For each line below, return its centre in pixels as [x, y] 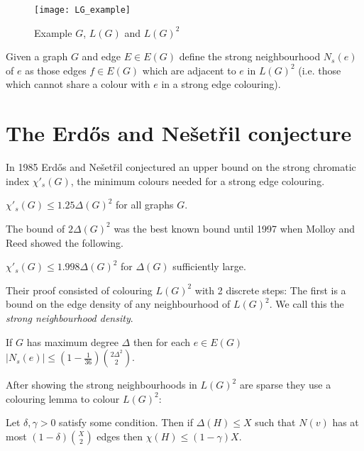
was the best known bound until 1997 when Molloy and [235, 228]
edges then [120, 436]
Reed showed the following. [65, 242]
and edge [101, 56]
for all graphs [145, 205]
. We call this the [307, 304]
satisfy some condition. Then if [126, 422]
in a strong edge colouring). [221, 84]
